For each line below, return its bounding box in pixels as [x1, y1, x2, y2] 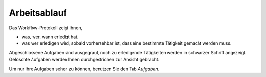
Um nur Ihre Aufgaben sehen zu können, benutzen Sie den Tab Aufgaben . [9, 66, 160, 72]
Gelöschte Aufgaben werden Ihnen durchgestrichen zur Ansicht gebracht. [9, 57, 160, 63]
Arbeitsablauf [9, 7, 67, 18]
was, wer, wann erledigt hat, [21, 34, 79, 39]
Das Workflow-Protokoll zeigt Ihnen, [9, 25, 83, 31]
